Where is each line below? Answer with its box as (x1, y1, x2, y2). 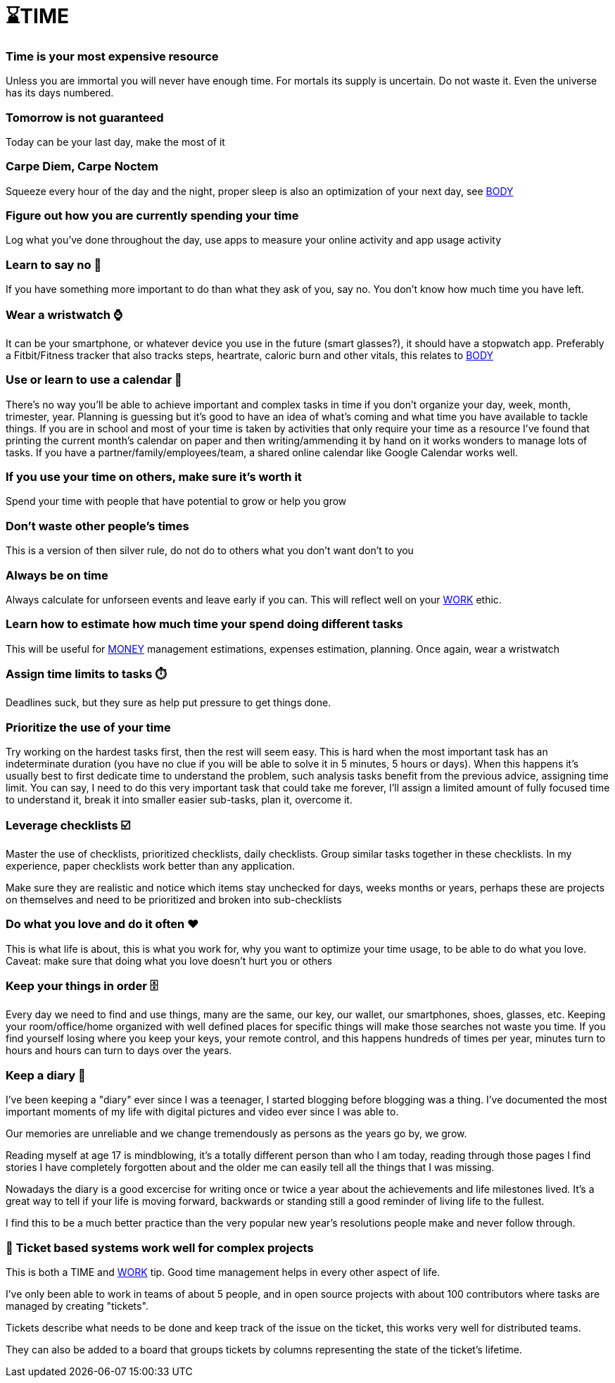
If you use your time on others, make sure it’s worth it (6, 470, 302, 484)
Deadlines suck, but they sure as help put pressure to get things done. (6, 696, 331, 709)
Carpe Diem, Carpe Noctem (6, 159, 159, 174)
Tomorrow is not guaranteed (6, 110, 164, 125)
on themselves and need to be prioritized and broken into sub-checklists (6, 893, 342, 906)
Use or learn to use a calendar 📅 (6, 373, 182, 387)
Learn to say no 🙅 (6, 257, 102, 272)
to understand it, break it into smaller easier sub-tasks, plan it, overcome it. (6, 794, 353, 806)
